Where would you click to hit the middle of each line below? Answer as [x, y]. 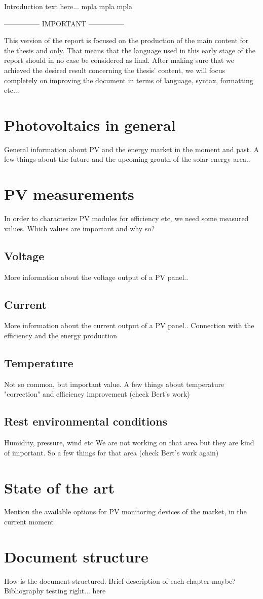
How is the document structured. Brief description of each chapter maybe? [120, 580]
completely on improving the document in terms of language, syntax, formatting [129, 80]
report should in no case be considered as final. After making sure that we [119, 60]
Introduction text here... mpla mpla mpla [68, 6]
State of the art [60, 487]
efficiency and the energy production [61, 335]
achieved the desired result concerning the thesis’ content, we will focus [115, 70]
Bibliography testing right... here [55, 591]
